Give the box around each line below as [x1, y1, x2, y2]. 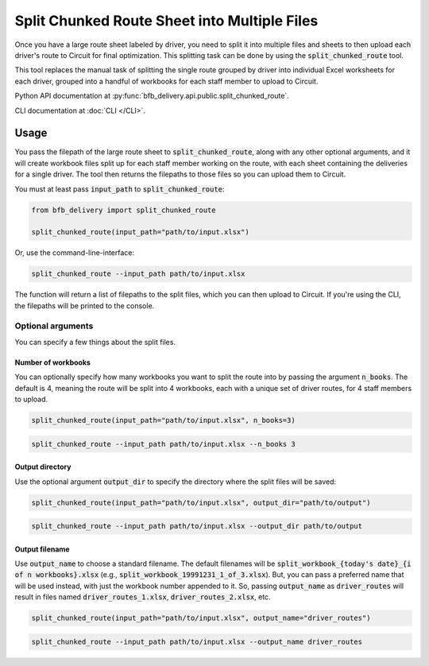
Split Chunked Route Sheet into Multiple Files [14, 12, 319, 29]
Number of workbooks [14, 358, 91, 367]
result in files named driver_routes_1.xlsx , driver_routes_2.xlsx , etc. [14, 592, 271, 602]
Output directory [14, 462, 71, 472]
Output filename [14, 544, 71, 554]
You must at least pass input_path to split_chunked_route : [14, 184, 225, 194]
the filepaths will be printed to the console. [14, 300, 155, 310]
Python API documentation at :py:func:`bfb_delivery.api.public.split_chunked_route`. [14, 91, 289, 101]
